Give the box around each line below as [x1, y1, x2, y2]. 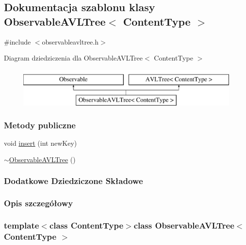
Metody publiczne [4, 119, 76, 131]
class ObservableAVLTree [133, 219, 234, 231]
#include [4, 36, 31, 46]
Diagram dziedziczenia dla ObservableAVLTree [4, 53, 143, 63]
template [4, 219, 39, 231]
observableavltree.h [42, 36, 98, 46]
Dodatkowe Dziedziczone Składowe [4, 175, 143, 187]
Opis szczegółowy [4, 197, 73, 209]
